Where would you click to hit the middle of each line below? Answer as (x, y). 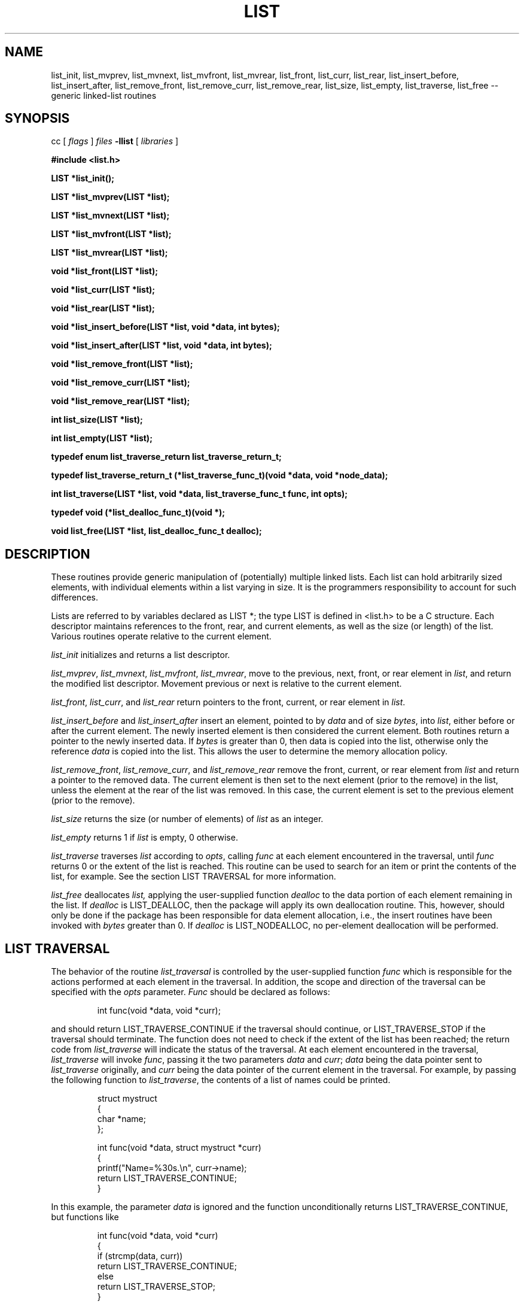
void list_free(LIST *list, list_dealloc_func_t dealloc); (156, 531)
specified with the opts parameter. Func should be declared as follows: (191, 992)
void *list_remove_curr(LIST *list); (121, 383)
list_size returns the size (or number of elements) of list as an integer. (187, 819)
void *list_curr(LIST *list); (103, 290)
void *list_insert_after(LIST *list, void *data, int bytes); (162, 345)
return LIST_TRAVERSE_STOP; (156, 1287)
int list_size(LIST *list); (97, 420)
